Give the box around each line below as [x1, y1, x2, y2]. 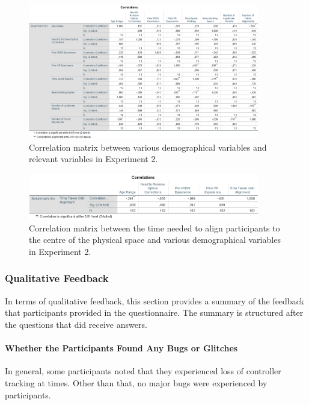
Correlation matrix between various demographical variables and [29, 140, 267, 153]
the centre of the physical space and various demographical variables [29, 233, 281, 246]
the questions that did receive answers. [5, 318, 147, 330]
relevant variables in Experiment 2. [29, 152, 158, 165]
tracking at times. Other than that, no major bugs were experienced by [5, 376, 268, 389]
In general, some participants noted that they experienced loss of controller [5, 365, 281, 377]
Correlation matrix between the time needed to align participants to [29, 221, 280, 234]
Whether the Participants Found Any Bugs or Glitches [5, 342, 238, 354]
